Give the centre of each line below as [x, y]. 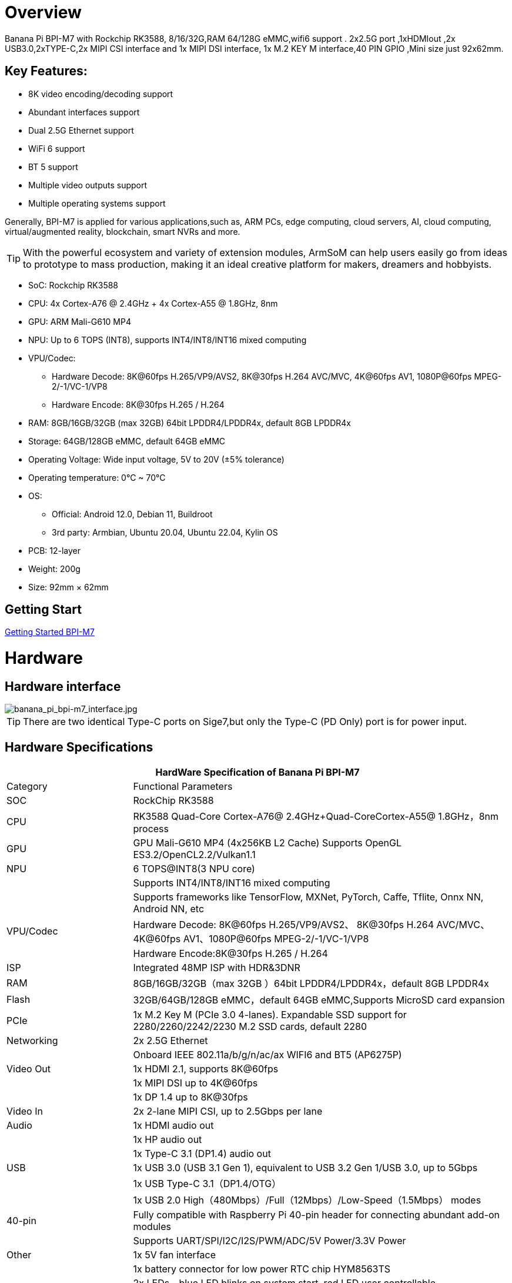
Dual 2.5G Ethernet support [81, 130]
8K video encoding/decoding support [101, 94]
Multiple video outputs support [88, 185]
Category [27, 787]
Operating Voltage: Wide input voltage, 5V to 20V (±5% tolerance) [156, 459]
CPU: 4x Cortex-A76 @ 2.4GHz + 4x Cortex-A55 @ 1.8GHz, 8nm [153, 303]
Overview [43, 12]
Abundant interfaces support [84, 112]
